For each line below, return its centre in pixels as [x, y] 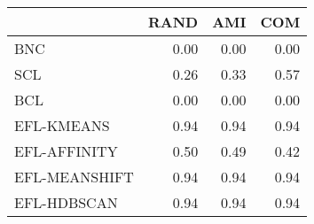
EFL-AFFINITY [66, 151]
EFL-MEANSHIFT [74, 177]
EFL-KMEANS [62, 125]
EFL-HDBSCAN [66, 202]
